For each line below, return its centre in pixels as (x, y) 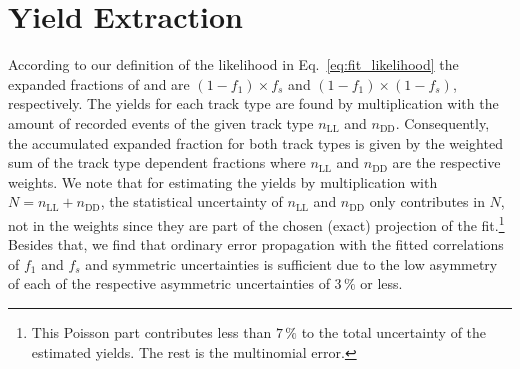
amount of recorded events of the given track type (161, 122)
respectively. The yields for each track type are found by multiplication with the (253, 103)
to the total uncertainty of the (394, 331)
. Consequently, (442, 122)
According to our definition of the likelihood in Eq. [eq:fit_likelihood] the (233, 64)
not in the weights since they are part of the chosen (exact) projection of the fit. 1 (256, 223)
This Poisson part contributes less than (151, 331)
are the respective (446, 162)
